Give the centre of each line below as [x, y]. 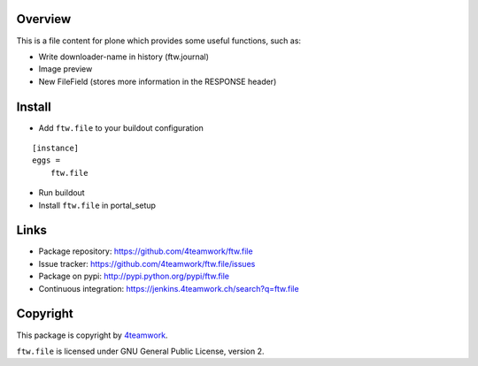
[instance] [56, 148]
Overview [44, 19]
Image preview [66, 69]
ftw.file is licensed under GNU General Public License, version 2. [140, 351]
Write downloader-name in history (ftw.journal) [124, 57]
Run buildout [62, 193]
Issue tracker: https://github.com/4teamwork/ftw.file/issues [147, 263]
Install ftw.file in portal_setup [97, 205]
